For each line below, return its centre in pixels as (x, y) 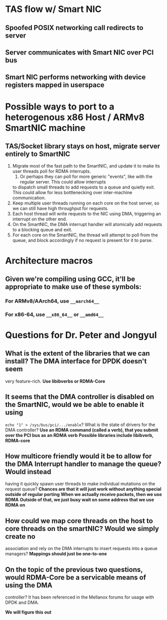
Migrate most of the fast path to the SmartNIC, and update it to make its (86, 166)
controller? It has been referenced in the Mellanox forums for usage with (79, 597)
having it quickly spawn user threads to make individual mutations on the (80, 484)
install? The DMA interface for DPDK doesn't (76, 361)
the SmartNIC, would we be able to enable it (74, 405)
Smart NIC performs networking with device (75, 77)
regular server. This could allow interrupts (63, 182)
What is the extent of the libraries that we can (77, 353)
